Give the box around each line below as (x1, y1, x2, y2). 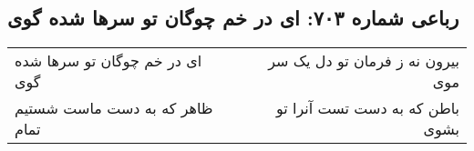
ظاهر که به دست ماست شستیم (15, 97, 213, 119)
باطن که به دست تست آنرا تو (275, 97, 459, 119)
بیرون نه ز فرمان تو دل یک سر (268, 50, 459, 72)
